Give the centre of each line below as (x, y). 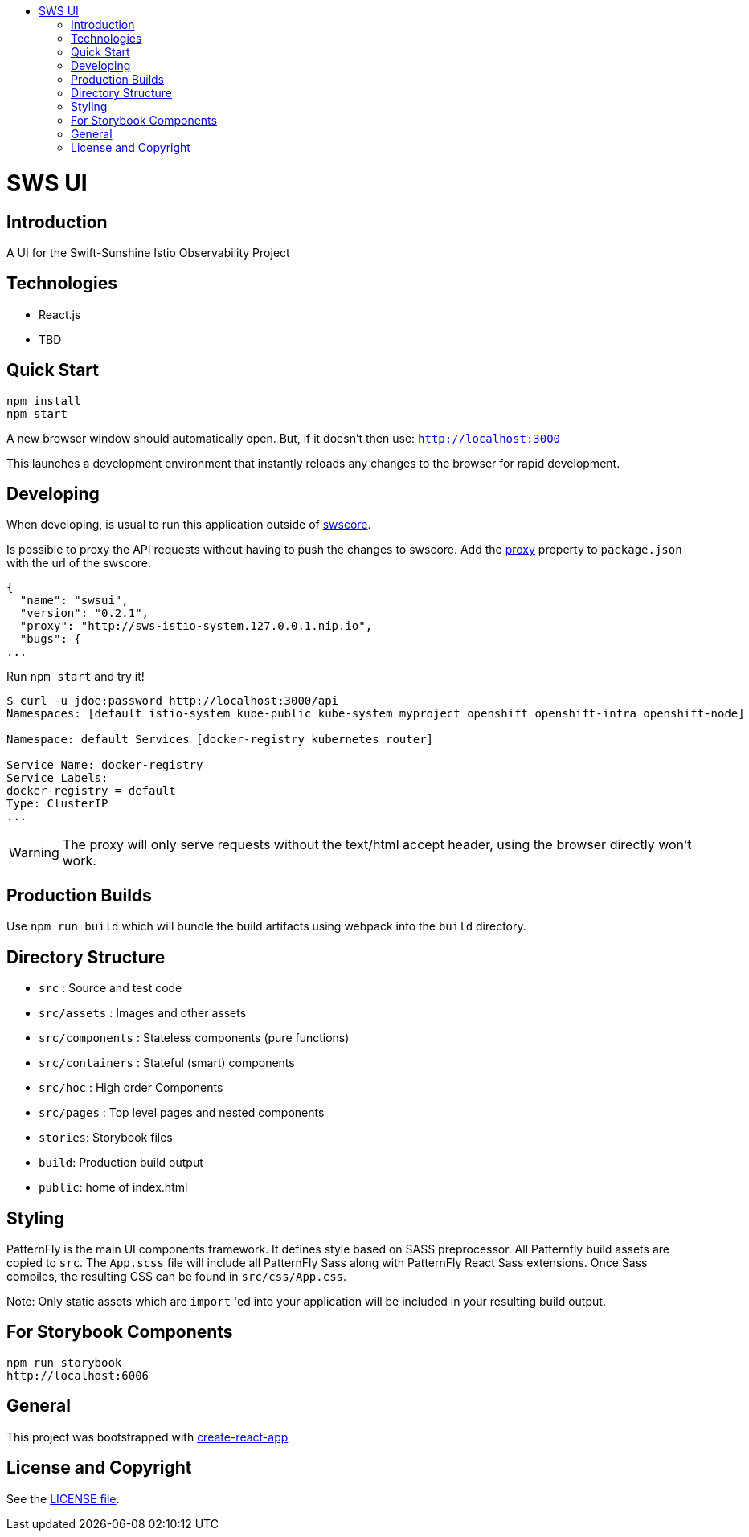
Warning (34, 853)
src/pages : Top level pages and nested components (182, 1113)
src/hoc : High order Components (131, 1088)
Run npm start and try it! (76, 677)
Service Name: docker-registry (105, 765)
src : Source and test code (111, 988)
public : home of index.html (113, 1187)
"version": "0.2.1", (84, 613)
